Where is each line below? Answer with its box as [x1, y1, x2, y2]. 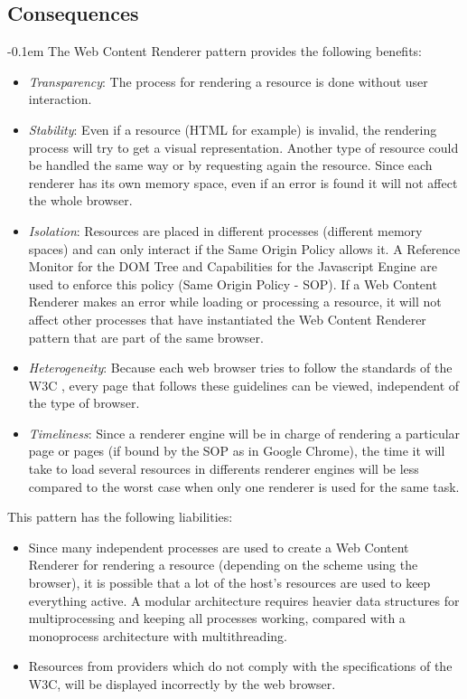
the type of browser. [28, 393, 140, 412]
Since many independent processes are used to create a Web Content [28, 537, 409, 556]
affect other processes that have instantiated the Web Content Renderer [28, 309, 426, 328]
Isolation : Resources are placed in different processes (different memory [28, 221, 423, 240]
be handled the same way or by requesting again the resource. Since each [28, 156, 433, 175]
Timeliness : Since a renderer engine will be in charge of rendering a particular [28, 423, 461, 442]
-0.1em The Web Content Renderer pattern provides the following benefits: [7, 42, 423, 61]
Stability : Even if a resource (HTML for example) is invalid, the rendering [28, 119, 437, 138]
